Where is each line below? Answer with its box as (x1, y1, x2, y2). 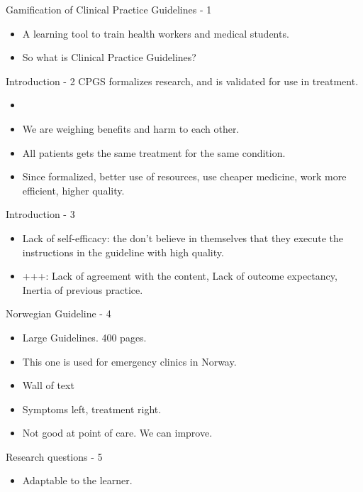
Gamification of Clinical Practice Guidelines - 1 (6, 2, 212, 16)
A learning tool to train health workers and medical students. (22, 26, 289, 40)
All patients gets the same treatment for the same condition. (22, 145, 286, 160)
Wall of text (22, 378, 74, 393)
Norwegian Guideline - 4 (6, 306, 111, 321)
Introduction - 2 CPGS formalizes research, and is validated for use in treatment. (6, 73, 359, 88)
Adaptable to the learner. (22, 473, 133, 488)
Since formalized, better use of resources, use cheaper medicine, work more (22, 169, 347, 184)
